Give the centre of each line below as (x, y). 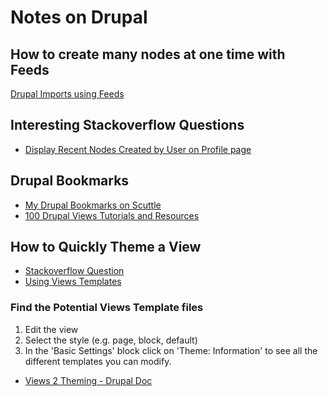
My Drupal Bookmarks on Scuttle (93, 205)
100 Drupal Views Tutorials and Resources (112, 215)
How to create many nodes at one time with (148, 54)
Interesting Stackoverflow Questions (127, 125)
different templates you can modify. (98, 361)
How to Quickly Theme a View (106, 247)
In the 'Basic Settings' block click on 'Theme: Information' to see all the (171, 350)
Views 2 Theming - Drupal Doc (88, 380)
